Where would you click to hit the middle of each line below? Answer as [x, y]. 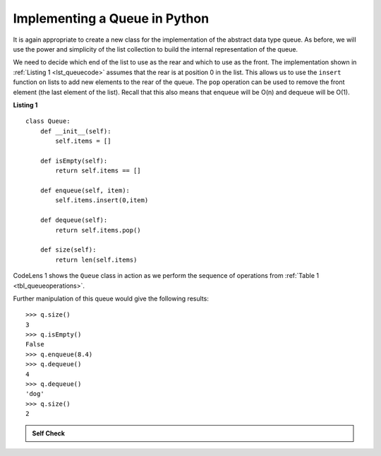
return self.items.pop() [98, 230]
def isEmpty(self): [74, 160]
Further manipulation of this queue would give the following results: [111, 298]
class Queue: [48, 121]
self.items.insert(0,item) [102, 200]
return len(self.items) [96, 259]
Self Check [48, 433]
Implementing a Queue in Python [111, 18]
